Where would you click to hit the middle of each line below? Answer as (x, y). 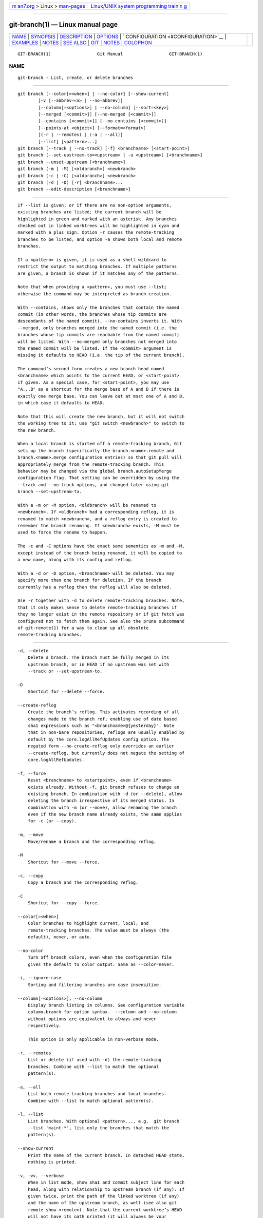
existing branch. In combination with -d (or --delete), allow (105, 794)
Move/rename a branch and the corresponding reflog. (92, 841)
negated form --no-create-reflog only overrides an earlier (101, 746)
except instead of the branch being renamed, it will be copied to (100, 553)
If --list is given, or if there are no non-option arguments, (95, 205)
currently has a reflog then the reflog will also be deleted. (95, 587)
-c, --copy (31, 875)
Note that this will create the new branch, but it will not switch (101, 416)
